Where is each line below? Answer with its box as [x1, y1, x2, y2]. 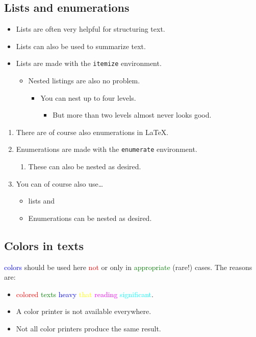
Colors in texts [4, 237, 84, 253]
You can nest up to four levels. [40, 92, 136, 103]
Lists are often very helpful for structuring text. [16, 24, 165, 34]
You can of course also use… [16, 178, 104, 189]
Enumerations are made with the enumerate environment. [16, 144, 197, 154]
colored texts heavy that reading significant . [16, 288, 153, 299]
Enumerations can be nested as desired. [28, 212, 152, 223]
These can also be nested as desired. [28, 161, 141, 172]
